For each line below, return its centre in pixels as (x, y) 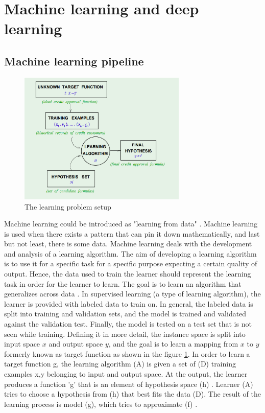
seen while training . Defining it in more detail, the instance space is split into (125, 334)
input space (22, 344)
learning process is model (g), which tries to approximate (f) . (101, 404)
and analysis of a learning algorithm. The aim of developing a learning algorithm (130, 253)
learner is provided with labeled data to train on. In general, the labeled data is (129, 303)
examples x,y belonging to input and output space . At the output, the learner (126, 374)
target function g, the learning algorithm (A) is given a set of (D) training (120, 364)
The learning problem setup (68, 206)
